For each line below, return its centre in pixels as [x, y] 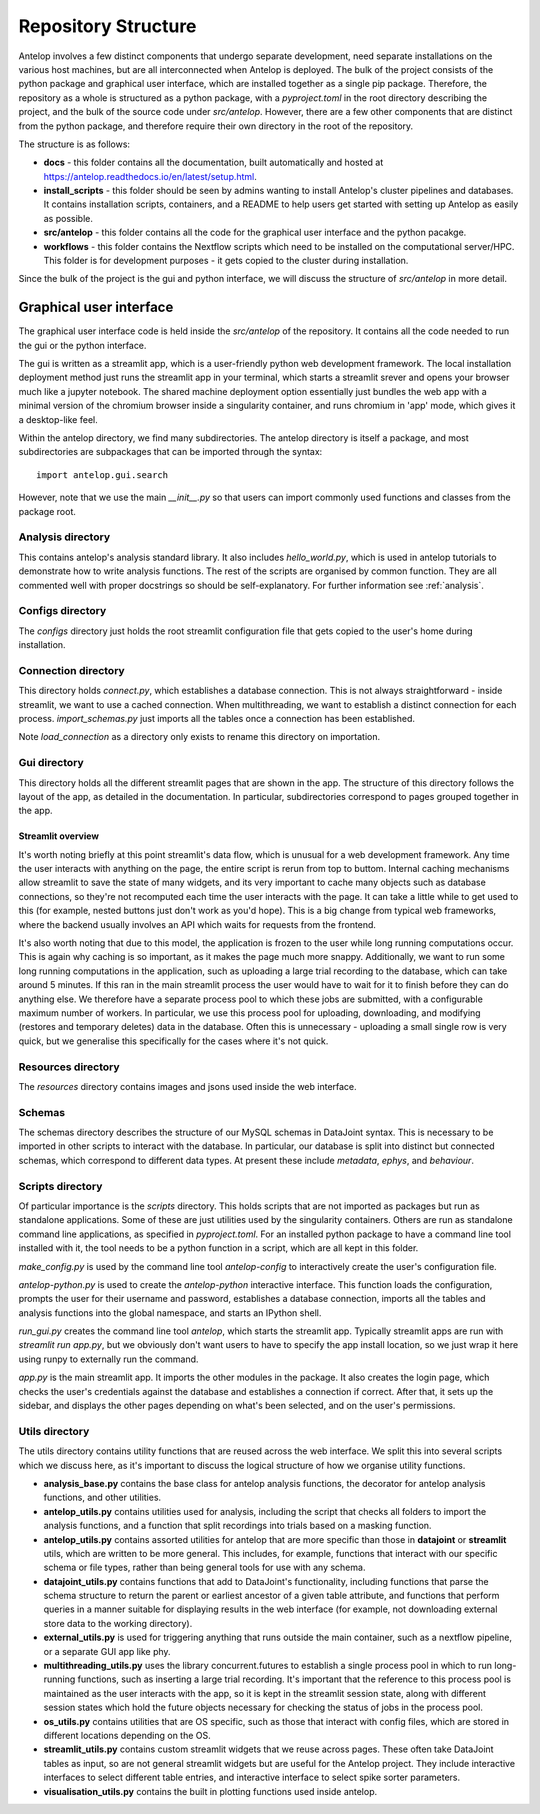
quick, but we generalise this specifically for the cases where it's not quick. [173, 1041]
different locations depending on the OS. [127, 1735]
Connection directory [71, 670]
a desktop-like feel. [58, 419]
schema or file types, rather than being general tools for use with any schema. [204, 1567]
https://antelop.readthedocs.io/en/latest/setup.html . [150, 176]
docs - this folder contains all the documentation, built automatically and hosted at [213, 162]
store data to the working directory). [118, 1623]
